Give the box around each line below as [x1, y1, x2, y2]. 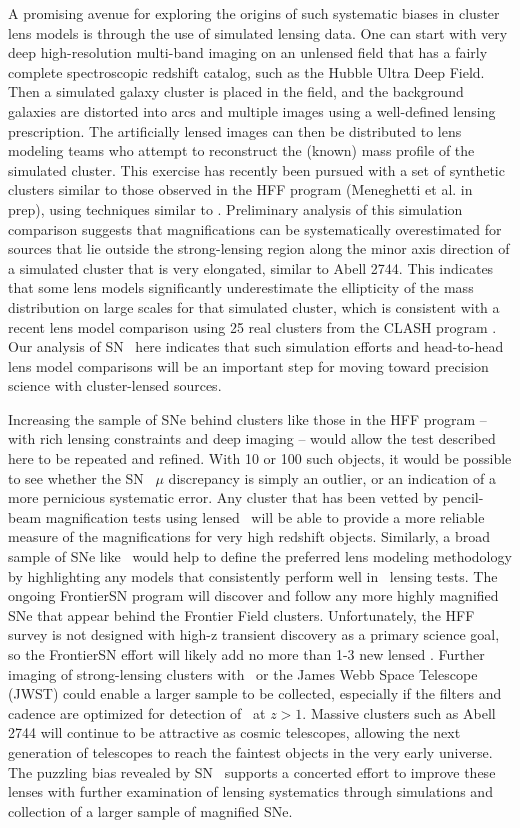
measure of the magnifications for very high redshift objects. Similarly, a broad [8, 526, 491, 547]
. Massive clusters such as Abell [302, 702, 496, 723]
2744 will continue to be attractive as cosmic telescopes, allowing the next [8, 722, 461, 743]
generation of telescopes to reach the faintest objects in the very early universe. [8, 741, 493, 762]
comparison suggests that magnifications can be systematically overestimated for [8, 218, 502, 239]
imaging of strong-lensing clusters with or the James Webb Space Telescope [8, 663, 478, 684]
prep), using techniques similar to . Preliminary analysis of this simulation [8, 198, 463, 219]
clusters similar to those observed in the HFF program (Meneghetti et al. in [8, 179, 473, 200]
